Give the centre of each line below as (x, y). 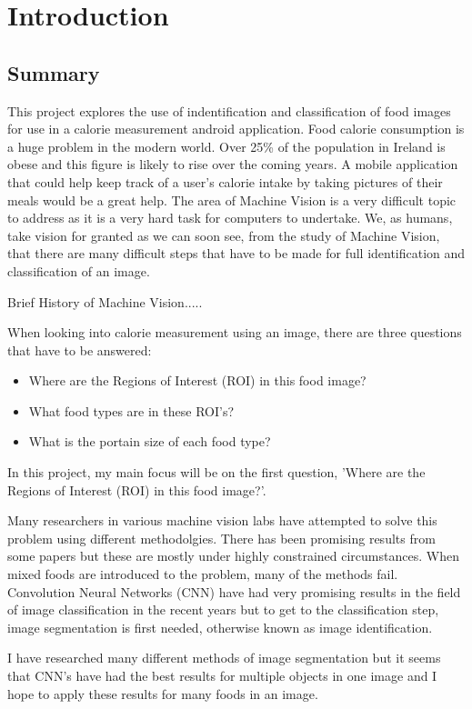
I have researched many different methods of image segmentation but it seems (224, 658)
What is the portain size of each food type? (150, 441)
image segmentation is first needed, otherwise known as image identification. (220, 627)
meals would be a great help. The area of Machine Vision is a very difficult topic (232, 200)
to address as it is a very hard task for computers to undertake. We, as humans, (230, 218)
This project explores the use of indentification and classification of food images (229, 110)
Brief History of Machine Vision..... (105, 301)
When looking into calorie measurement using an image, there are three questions (235, 332)
